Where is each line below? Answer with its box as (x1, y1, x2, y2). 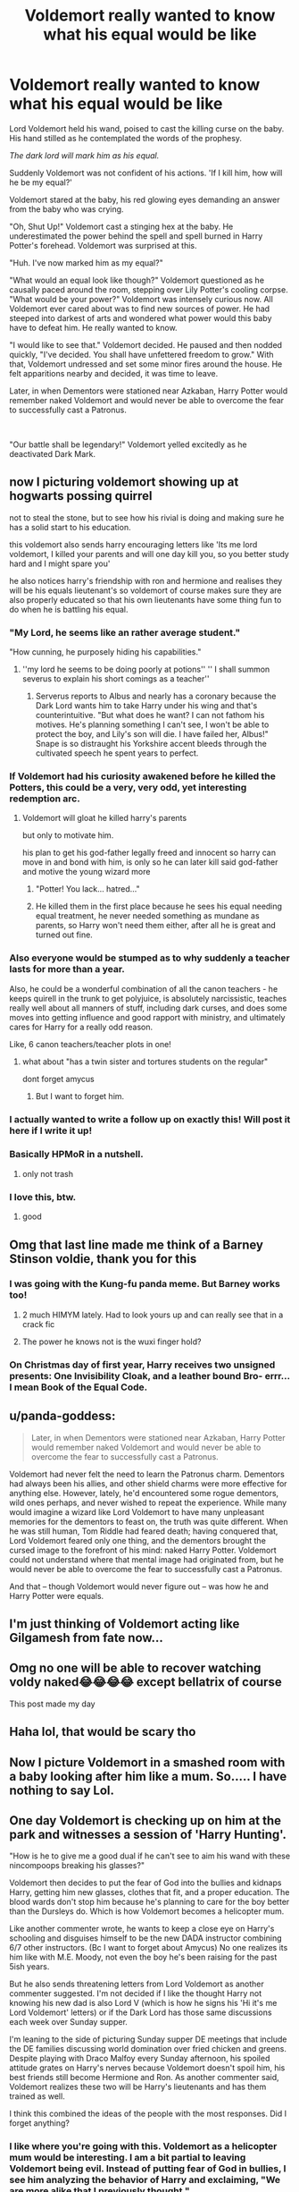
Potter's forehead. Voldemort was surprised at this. (9, 240, 198, 250)
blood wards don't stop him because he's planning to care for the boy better (9, 1897, 290, 1908)
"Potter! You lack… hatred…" (35, 884, 140, 894)
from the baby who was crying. (9, 203, 124, 215)
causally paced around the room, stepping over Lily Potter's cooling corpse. (9, 284, 288, 295)
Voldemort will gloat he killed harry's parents (21, 813, 187, 824)
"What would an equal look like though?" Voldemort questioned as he (9, 275, 265, 285)
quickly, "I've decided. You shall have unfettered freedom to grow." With (9, 349, 274, 360)
